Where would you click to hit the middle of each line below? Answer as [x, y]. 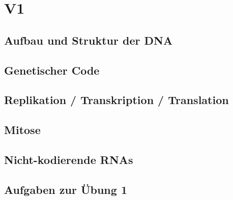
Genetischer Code [52, 70]
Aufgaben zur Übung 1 [66, 189]
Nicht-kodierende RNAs [69, 159]
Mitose [22, 130]
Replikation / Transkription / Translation [116, 100]
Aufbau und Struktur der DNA [89, 40]
